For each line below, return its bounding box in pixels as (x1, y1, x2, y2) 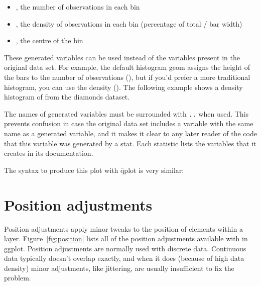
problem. (4, 272, 31, 283)
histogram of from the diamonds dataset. (4, 91, 129, 102)
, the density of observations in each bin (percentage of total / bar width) (16, 18, 242, 29)
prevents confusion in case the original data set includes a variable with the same (4, 118, 253, 129)
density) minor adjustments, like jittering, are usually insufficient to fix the (4, 262, 234, 273)
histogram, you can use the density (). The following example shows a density (4, 81, 243, 92)
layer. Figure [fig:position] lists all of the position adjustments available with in (4, 233, 248, 244)
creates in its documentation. (4, 148, 93, 158)
